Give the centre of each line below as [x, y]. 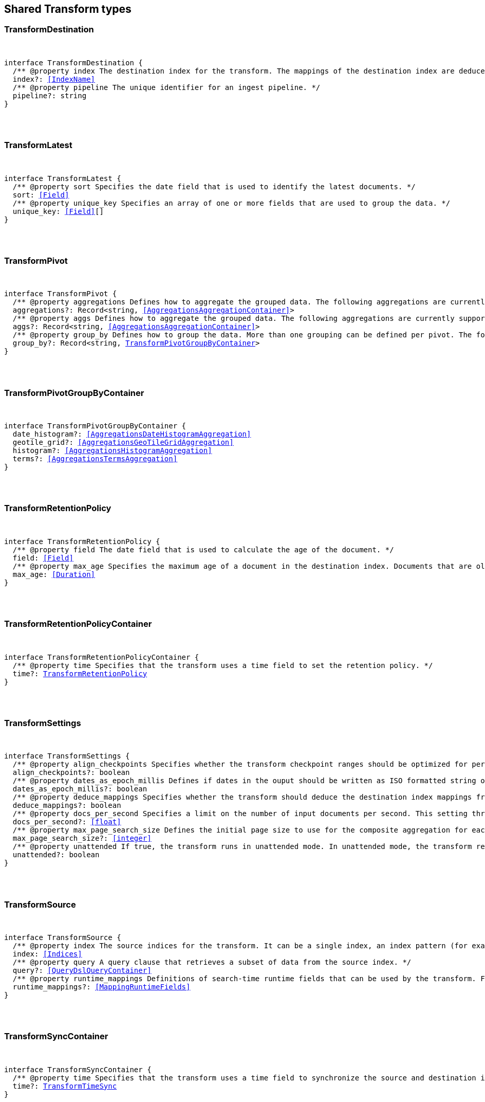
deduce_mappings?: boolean [67, 806]
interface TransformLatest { [63, 178]
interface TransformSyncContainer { [78, 1069]
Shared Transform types [68, 9]
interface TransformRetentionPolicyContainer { [102, 657]
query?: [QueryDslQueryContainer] [82, 971]
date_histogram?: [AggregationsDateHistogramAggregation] [132, 434]
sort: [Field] [41, 195]
